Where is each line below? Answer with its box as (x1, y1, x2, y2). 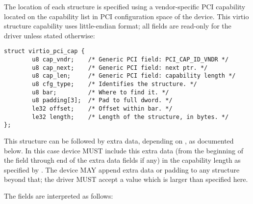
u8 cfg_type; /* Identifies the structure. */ (32, 81, 197, 87)
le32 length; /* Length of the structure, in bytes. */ (32, 113, 229, 120)
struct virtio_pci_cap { (4, 48, 85, 55)
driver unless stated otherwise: (4, 30, 95, 40)
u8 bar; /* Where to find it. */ (32, 88, 169, 96)
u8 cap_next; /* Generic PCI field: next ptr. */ (32, 64, 208, 71)
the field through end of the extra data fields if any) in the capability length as (4, 155, 241, 165)
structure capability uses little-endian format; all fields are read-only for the (4, 21, 231, 31)
